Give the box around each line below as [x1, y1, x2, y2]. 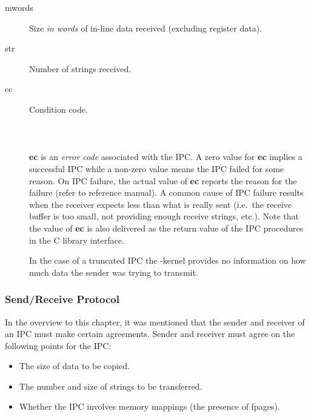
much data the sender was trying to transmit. [29, 265, 198, 278]
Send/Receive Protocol [5, 292, 119, 307]
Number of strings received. [29, 62, 132, 75]
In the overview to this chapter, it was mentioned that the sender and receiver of [5, 315, 305, 328]
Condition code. [29, 102, 88, 115]
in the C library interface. [29, 233, 124, 246]
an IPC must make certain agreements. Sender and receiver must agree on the [5, 327, 295, 340]
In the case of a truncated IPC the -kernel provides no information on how [29, 254, 306, 267]
